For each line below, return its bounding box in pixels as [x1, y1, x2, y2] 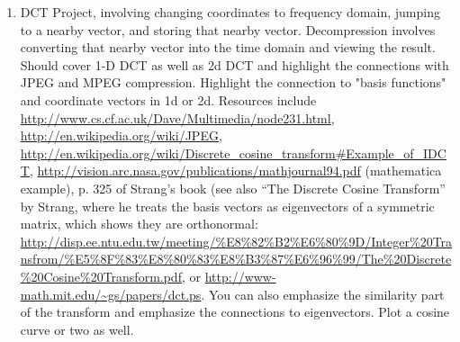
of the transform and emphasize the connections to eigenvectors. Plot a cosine [20, 302, 450, 321]
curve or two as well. [20, 319, 134, 338]
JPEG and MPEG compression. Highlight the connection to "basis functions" [20, 73, 446, 92]
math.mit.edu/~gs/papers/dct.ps [20, 284, 202, 303]
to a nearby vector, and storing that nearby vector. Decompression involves [20, 20, 436, 39]
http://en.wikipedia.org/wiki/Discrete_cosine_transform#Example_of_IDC [20, 143, 446, 162]
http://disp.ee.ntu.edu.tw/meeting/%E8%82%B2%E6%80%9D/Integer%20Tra [20, 231, 453, 250]
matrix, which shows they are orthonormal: [20, 214, 258, 233]
